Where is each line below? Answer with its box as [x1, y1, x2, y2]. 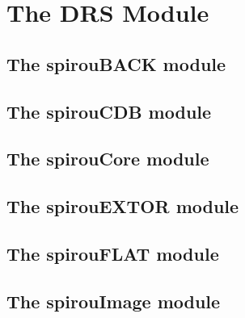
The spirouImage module [6, 288, 221, 313]
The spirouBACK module [6, 51, 226, 76]
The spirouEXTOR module [6, 194, 239, 219]
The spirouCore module [6, 146, 209, 171]
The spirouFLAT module [6, 241, 219, 266]
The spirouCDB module [6, 98, 212, 123]
